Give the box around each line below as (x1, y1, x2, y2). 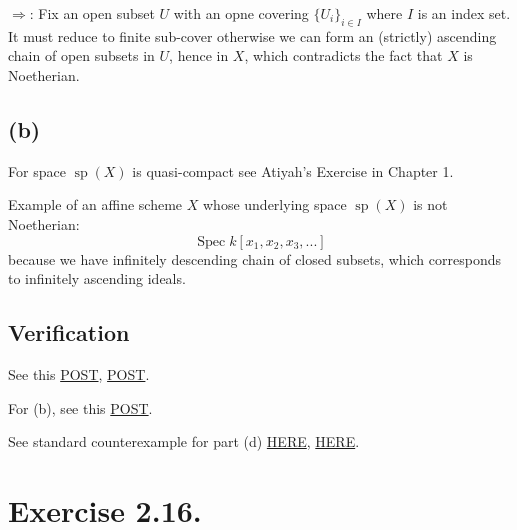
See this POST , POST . (8, 363, 150, 384)
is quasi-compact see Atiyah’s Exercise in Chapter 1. (132, 160, 454, 181)
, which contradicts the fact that (244, 45, 443, 66)
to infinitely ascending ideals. (8, 268, 186, 289)
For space (8, 160, 66, 181)
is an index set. (417, 3, 511, 23)
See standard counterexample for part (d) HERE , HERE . (8, 431, 360, 452)
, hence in (169, 45, 229, 66)
